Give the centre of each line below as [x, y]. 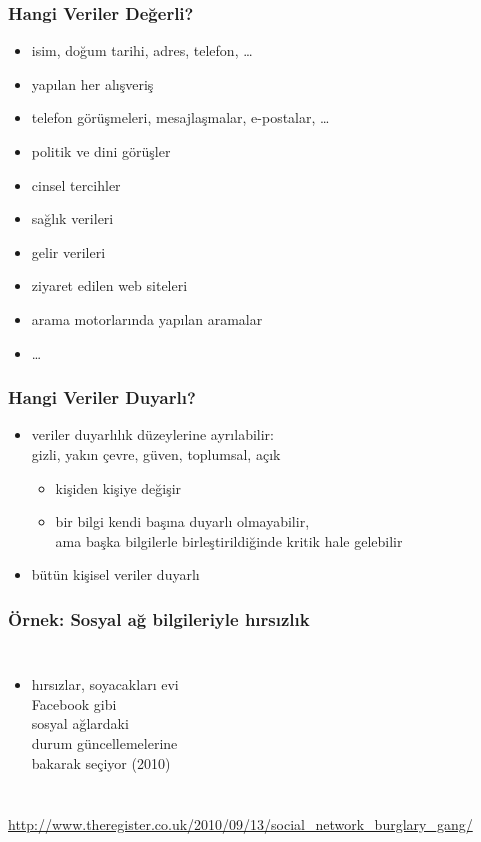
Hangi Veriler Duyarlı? [102, 397]
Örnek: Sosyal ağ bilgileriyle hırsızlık [159, 618]
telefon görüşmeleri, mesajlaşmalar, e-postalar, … [180, 117]
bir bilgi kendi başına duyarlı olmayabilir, [182, 521]
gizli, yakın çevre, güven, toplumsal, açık [156, 453]
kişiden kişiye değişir [118, 487]
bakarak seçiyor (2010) [101, 762]
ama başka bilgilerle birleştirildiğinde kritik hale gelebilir [229, 540]
